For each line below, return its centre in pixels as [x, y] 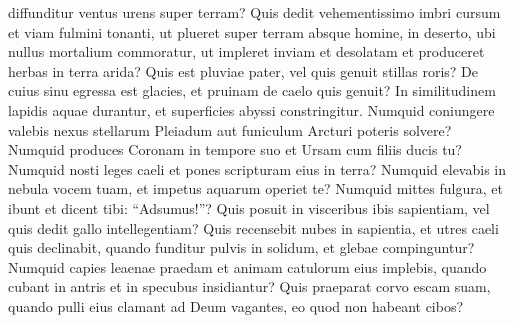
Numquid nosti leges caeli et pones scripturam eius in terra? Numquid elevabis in [257, 168]
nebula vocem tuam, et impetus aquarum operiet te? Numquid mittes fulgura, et [255, 188]
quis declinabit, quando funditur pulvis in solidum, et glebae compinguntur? [241, 247]
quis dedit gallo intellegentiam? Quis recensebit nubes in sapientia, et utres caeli [253, 227]
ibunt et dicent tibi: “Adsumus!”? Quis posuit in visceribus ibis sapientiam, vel [249, 207]
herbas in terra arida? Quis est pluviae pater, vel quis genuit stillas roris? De [243, 70]
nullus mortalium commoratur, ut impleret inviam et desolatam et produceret [246, 51]
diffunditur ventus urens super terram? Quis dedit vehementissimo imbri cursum [254, 12]
